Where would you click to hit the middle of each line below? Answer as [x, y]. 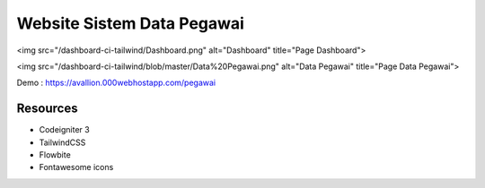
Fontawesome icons [76, 167]
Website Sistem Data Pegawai [130, 23]
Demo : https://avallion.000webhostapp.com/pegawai [116, 83]
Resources [47, 109]
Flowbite [55, 155]
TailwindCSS [62, 142]
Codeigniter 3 [64, 130]
